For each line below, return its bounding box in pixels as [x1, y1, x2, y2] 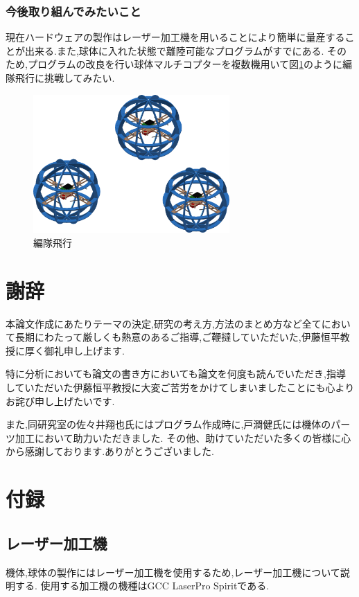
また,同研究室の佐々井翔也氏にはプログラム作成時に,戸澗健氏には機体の [6, 417, 331, 431]
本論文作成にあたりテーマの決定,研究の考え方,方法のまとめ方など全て [6, 316, 322, 330]
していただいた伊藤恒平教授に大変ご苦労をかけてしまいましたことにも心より [6, 380, 355, 394]
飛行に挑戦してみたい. [15, 71, 115, 84]
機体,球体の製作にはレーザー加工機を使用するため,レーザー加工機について [6, 564, 340, 579]
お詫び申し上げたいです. [6, 393, 115, 408]
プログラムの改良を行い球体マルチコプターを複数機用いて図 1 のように [27, 57, 343, 71]
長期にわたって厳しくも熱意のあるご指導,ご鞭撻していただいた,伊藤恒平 [15, 330, 340, 344]
